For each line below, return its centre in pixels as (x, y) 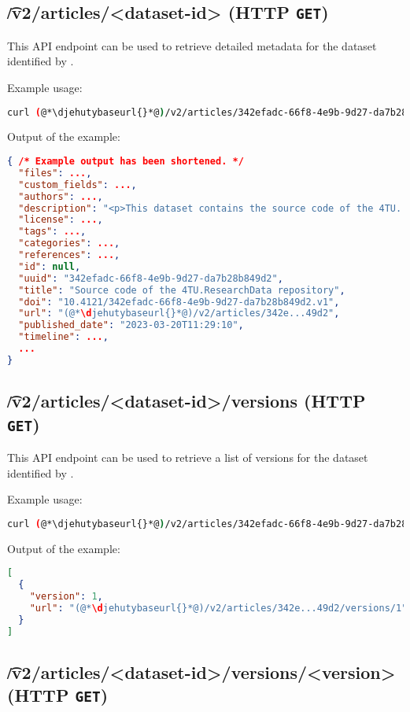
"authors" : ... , (61, 196)
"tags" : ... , (52, 232)
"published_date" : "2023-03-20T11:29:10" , (131, 325)
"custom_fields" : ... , (78, 184)
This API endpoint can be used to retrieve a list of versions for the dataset (188, 457)
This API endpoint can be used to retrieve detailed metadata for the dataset (192, 45)
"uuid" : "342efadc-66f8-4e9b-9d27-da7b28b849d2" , (151, 278)
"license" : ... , (61, 220)
